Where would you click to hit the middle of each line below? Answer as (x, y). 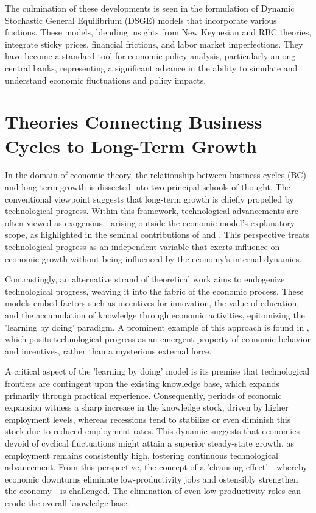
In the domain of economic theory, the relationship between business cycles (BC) (156, 175)
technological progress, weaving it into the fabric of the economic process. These (154, 291)
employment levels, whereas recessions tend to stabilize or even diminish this (148, 419)
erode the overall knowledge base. (67, 502)
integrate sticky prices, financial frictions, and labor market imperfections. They (154, 44)
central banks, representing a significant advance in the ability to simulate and (151, 67)
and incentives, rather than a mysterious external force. (108, 350)
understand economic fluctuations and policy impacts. (106, 80)
